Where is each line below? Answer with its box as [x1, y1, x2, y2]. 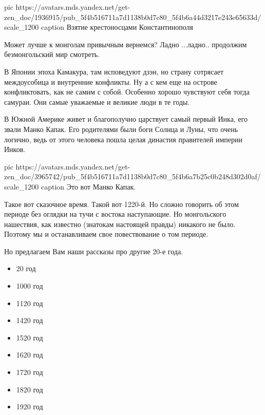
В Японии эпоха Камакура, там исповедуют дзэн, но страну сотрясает [4, 66, 224, 77]
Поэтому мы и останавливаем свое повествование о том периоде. [4, 229, 209, 239]
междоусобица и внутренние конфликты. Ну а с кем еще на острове [4, 76, 217, 87]
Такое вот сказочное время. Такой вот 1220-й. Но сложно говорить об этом [4, 198, 239, 209]
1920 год [16, 401, 43, 412]
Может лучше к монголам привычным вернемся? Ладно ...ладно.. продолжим [4, 39, 247, 49]
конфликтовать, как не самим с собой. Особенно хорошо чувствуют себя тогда [4, 86, 250, 97]
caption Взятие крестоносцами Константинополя [41, 22, 194, 32]
